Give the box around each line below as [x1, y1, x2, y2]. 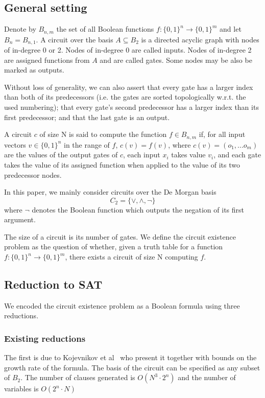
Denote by [4, 24, 36, 34]
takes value [171, 149, 206, 160]
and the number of [178, 372, 236, 383]
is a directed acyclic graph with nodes [141, 34, 259, 44]
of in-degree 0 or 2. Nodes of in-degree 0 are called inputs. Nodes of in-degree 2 [4, 44, 252, 55]
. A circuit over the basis [36, 34, 113, 44]
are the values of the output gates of [4, 149, 118, 160]
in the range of [64, 139, 110, 150]
